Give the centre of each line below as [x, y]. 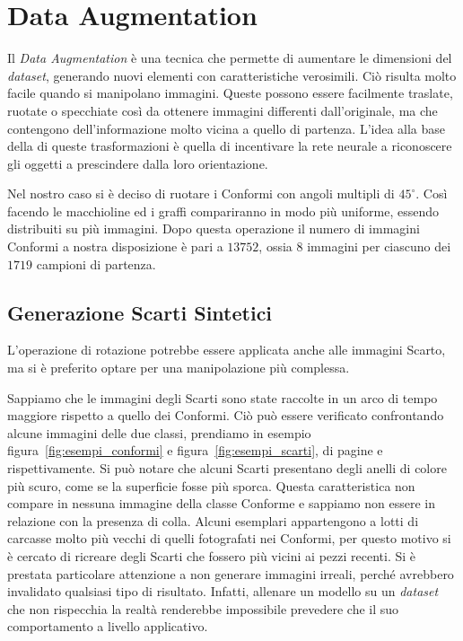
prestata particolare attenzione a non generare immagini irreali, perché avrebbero [231, 573]
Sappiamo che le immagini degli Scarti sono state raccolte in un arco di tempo [223, 397]
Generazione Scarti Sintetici [140, 312]
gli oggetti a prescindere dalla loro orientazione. [138, 163]
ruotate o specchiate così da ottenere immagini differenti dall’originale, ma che [223, 110]
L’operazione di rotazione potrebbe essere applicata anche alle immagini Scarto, [227, 350]
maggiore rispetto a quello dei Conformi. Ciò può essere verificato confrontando [226, 415]
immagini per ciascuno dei [379, 246]
